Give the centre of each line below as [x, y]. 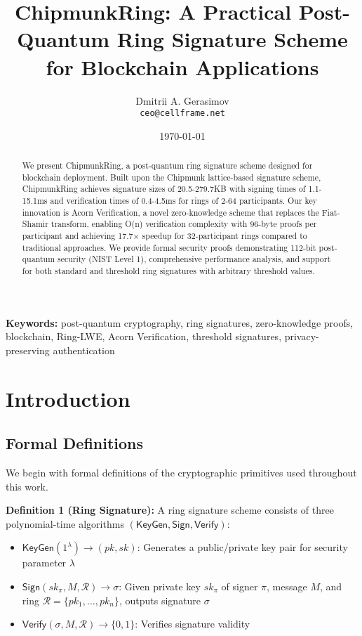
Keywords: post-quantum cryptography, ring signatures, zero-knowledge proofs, [180, 322]
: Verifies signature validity [193, 624]
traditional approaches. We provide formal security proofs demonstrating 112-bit [169, 247]
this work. [27, 486]
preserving [28, 350]
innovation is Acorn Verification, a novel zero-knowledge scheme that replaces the [170, 212]
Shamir [35, 224]
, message [287, 586]
